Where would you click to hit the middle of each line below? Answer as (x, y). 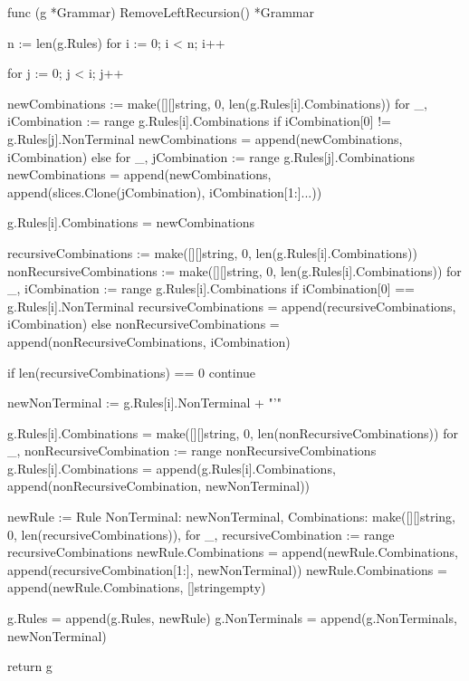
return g (30, 666)
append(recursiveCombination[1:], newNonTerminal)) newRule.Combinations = (227, 569)
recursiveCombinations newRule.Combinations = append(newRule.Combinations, (233, 552)
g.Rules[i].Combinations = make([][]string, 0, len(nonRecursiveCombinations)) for (233, 432)
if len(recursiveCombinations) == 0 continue (132, 372)
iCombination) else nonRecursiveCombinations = (144, 324)
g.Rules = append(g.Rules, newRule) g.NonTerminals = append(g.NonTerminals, (232, 618)
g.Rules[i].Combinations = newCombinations (131, 222)
